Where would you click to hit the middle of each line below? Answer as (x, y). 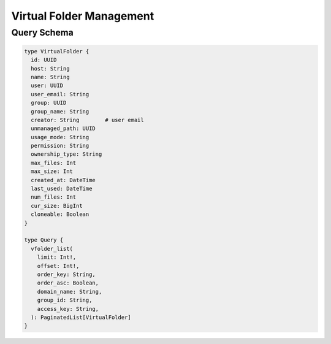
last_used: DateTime (62, 189)
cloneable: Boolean (60, 214)
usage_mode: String (60, 137)
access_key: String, (68, 309)
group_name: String (60, 111)
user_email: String (60, 94)
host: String (50, 68)
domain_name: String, (70, 292)
